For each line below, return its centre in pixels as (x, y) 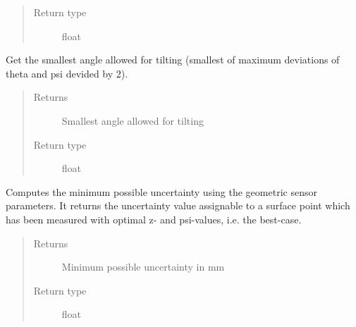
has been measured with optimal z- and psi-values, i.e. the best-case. (154, 219)
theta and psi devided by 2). (67, 73)
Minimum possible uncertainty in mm (143, 267)
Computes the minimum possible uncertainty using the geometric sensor (161, 191)
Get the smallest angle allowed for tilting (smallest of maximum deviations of (173, 60)
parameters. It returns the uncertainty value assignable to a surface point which (178, 205)
